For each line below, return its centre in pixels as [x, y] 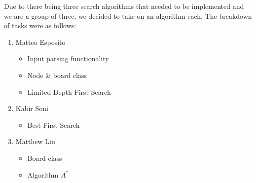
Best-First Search [54, 125]
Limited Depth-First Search [69, 91]
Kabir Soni [32, 108]
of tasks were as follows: [40, 25]
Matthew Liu [35, 141]
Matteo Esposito [40, 42]
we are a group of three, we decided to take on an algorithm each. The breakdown [128, 16]
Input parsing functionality [68, 58]
